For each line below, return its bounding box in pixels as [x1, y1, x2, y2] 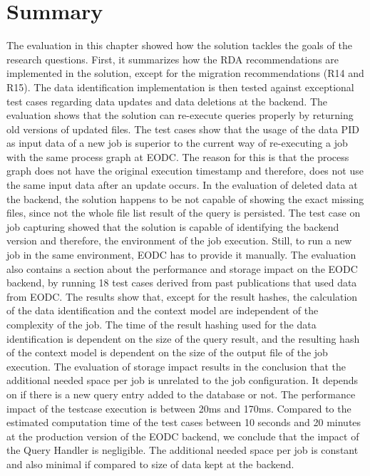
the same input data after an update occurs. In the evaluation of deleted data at [6, 177, 358, 192]
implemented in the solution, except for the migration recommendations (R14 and [6, 66, 364, 81]
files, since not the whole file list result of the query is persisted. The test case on [6, 205, 361, 220]
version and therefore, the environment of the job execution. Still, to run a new [6, 233, 352, 248]
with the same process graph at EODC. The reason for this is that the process [6, 149, 349, 164]
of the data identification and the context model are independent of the [6, 303, 319, 318]
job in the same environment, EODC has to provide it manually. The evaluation [6, 247, 356, 262]
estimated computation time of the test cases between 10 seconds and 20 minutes [6, 415, 361, 430]
